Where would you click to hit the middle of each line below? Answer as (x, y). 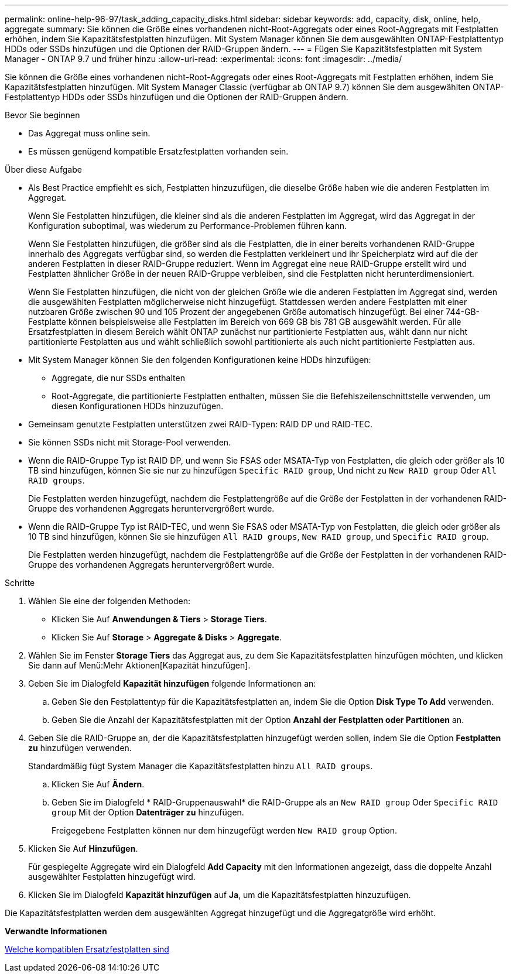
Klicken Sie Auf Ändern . (98, 784)
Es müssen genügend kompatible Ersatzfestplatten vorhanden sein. (158, 151)
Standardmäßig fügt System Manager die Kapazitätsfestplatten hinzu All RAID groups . (201, 766)
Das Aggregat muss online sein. (89, 133)
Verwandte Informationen (56, 931)
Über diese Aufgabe (43, 169)
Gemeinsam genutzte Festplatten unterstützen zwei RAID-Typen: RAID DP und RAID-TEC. (201, 424)
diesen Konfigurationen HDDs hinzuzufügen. (138, 406)
